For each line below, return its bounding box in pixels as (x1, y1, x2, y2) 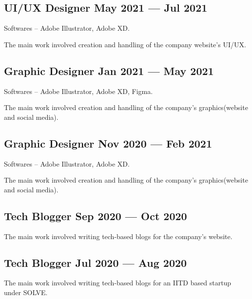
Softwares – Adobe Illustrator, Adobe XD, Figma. (4, 86, 153, 96)
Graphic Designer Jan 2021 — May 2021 (4, 63, 214, 78)
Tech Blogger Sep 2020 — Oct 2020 (4, 208, 187, 223)
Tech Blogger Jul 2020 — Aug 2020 (4, 255, 187, 270)
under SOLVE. (4, 287, 48, 297)
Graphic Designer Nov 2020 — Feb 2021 (4, 135, 213, 150)
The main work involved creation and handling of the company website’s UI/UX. (4, 39, 246, 49)
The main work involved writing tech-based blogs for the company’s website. (4, 231, 233, 241)
